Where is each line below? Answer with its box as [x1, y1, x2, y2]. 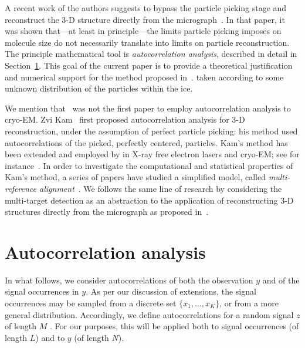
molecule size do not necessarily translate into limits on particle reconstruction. [5, 36, 290, 48]
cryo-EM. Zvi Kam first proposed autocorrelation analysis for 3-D [5, 113, 245, 126]
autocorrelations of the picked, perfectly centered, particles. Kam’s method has [5, 136, 288, 148]
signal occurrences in [5, 285, 79, 298]
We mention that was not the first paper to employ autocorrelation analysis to [5, 102, 291, 114]
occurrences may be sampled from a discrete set [5, 297, 177, 309]
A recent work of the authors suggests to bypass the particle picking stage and [5, 2, 287, 13]
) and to [35, 331, 65, 343]
